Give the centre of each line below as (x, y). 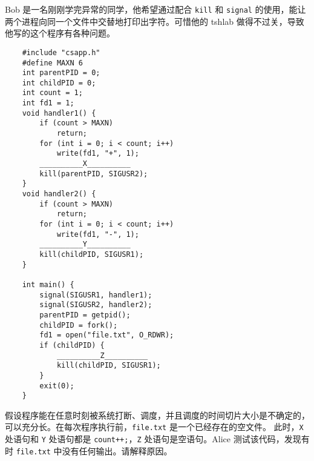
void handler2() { (59, 194)
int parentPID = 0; (61, 73)
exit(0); (57, 386)
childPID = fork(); (79, 325)
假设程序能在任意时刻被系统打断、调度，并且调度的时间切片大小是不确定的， (157, 415)
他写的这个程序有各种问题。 (60, 33)
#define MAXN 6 (52, 63)
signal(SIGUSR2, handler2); (96, 305)
